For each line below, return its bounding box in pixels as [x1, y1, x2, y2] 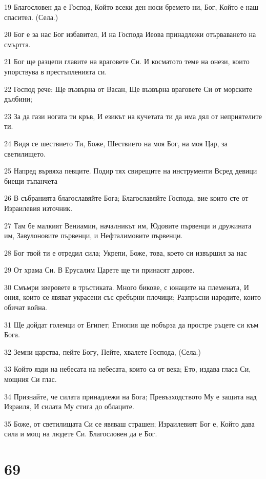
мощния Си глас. [4, 374, 57, 385]
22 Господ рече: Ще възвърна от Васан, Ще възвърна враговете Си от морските [4, 83, 252, 94]
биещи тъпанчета [4, 175, 58, 186]
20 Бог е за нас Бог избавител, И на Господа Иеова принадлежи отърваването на [4, 29, 256, 40]
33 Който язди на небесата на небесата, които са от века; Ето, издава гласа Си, [4, 363, 251, 374]
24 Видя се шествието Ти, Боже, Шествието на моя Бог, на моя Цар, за [4, 138, 228, 148]
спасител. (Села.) [4, 11, 58, 22]
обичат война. [4, 302, 47, 313]
